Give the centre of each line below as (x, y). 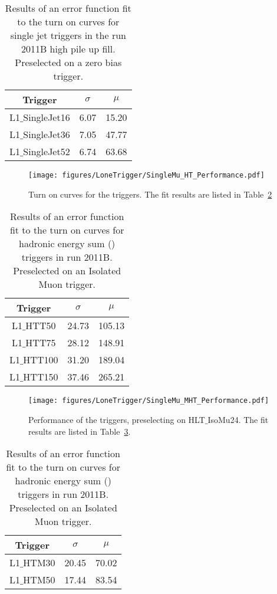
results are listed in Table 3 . (80, 431)
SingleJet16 (47, 117)
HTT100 (41, 360)
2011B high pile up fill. (68, 49)
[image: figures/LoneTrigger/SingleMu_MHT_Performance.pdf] (149, 401)
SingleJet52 (47, 151)
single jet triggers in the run (68, 35)
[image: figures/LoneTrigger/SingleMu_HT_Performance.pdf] (146, 175)
